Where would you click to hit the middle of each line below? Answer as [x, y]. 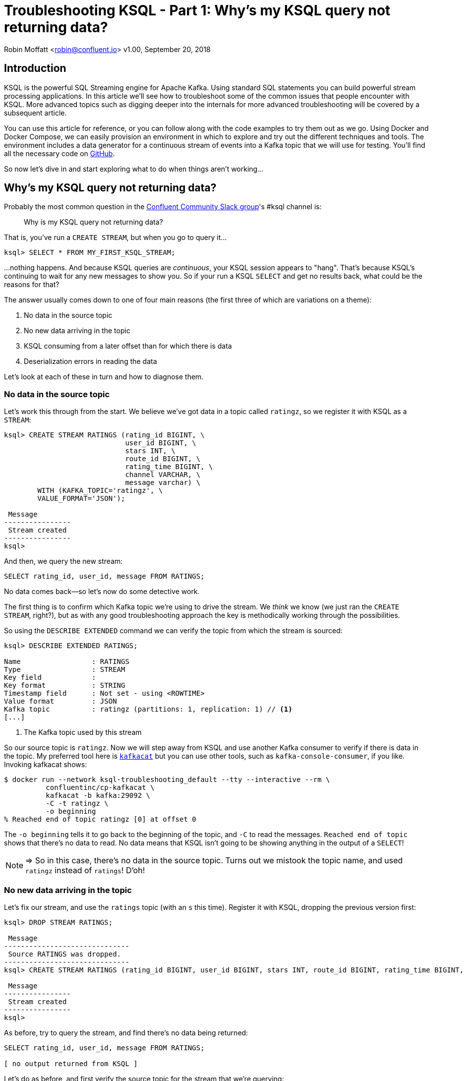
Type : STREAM [65, 670]
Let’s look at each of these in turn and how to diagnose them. [104, 377]
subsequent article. [35, 113]
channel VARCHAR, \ [163, 475]
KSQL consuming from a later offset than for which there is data [128, 346]
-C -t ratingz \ [77, 804]
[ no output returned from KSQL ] [71, 1063]
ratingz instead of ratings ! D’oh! [85, 871]
